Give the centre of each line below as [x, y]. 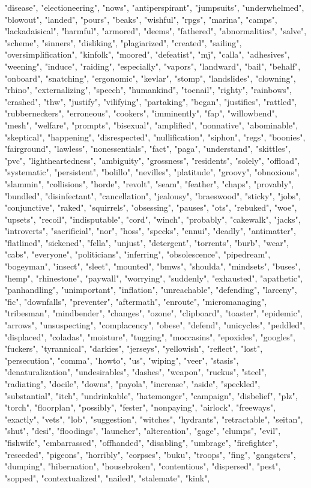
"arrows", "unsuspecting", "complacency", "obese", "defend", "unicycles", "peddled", [155, 325]
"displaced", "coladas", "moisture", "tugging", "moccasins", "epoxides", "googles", [150, 336]
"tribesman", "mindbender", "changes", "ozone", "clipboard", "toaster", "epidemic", [153, 313]
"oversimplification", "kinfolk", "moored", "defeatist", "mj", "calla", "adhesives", [147, 54]
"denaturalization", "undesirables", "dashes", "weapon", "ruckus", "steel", [135, 372]
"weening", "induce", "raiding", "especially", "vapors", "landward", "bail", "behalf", [152, 66]
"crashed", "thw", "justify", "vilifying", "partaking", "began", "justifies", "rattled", [151, 101]
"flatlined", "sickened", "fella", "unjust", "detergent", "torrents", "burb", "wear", [146, 242]
